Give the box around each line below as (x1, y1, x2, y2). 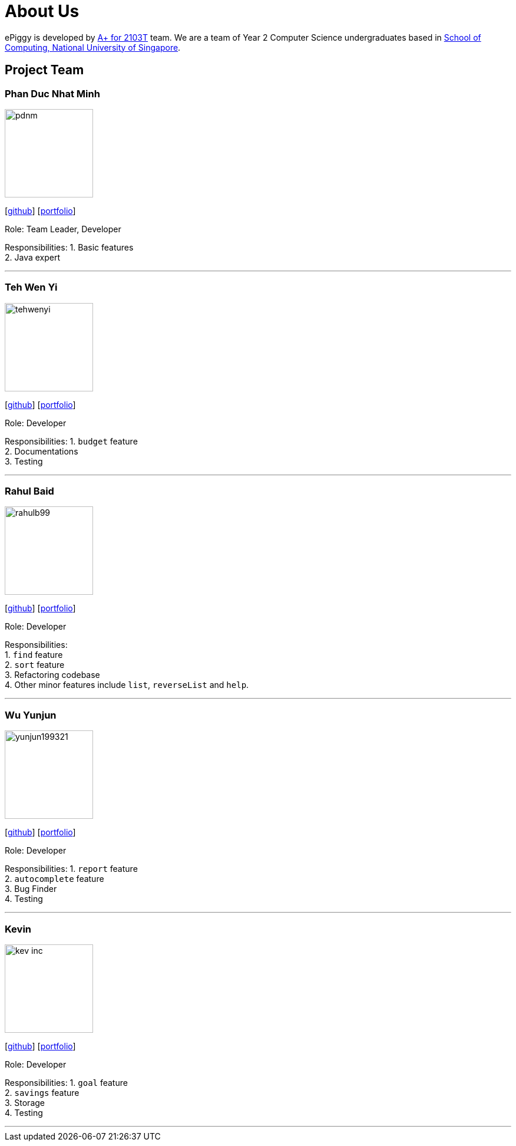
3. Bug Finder (5, 884, 57, 894)
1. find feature (5, 650, 63, 660)
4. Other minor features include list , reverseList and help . (5, 680, 249, 690)
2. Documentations (5, 446, 78, 456)
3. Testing (5, 456, 43, 466)
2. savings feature (5, 1087, 80, 1098)
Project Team (5, 62, 84, 78)
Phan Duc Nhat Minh (5, 87, 100, 100)
